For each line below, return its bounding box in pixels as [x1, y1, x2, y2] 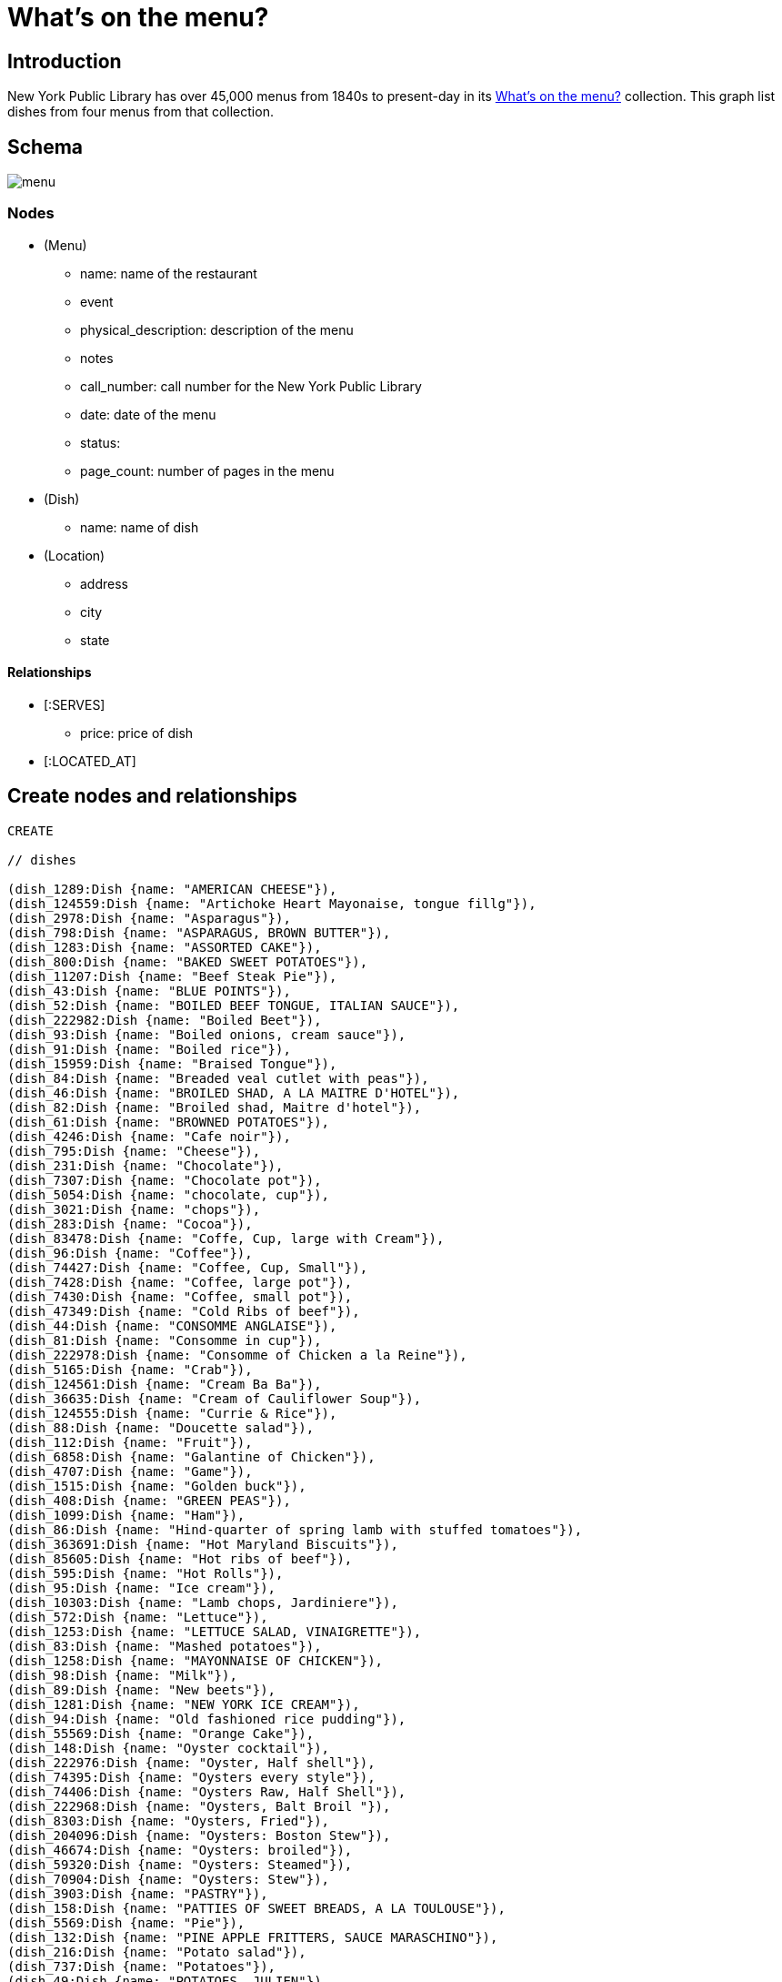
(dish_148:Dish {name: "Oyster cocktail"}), [7, 1740, 330, 1755]
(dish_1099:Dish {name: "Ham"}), [7, 1507, 246, 1522]
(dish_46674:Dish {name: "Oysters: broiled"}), [7, 1842, 353, 1857]
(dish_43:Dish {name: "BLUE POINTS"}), [7, 983, 291, 998]
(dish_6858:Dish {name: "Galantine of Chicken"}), [7, 1449, 376, 1464]
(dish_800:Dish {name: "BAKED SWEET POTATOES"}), [7, 954, 368, 969]
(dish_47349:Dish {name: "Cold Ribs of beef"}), [7, 1303, 360, 1319]
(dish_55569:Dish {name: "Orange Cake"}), [7, 1725, 315, 1741]
